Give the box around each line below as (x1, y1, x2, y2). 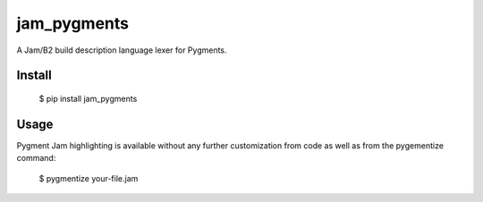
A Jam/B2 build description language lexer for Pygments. (16, 45, 227, 55)
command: (16, 153, 56, 164)
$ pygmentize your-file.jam (38, 173, 139, 183)
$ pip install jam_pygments (38, 93, 138, 104)
